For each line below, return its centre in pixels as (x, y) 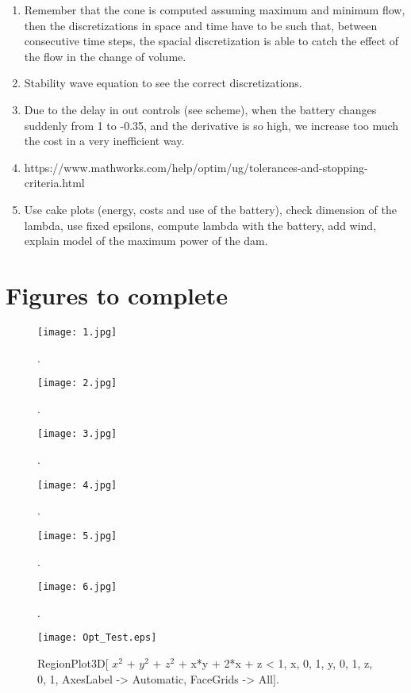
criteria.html (54, 183)
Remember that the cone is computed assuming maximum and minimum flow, (215, 10)
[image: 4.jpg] (77, 485)
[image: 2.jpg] (77, 383)
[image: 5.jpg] (77, 536)
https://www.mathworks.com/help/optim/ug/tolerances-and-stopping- (196, 167)
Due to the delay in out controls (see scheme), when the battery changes (200, 109)
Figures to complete (117, 295)
